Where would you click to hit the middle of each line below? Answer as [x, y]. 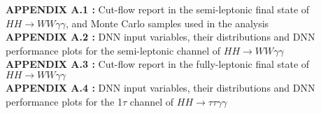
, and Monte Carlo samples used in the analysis [167, 23]
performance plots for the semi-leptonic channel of [113, 50]
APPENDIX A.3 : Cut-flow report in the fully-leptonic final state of [158, 64]
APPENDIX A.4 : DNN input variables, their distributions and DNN [160, 87]
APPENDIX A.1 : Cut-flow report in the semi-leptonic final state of [158, 9]
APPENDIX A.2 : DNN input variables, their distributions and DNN [160, 37]
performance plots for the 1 [64, 101]
